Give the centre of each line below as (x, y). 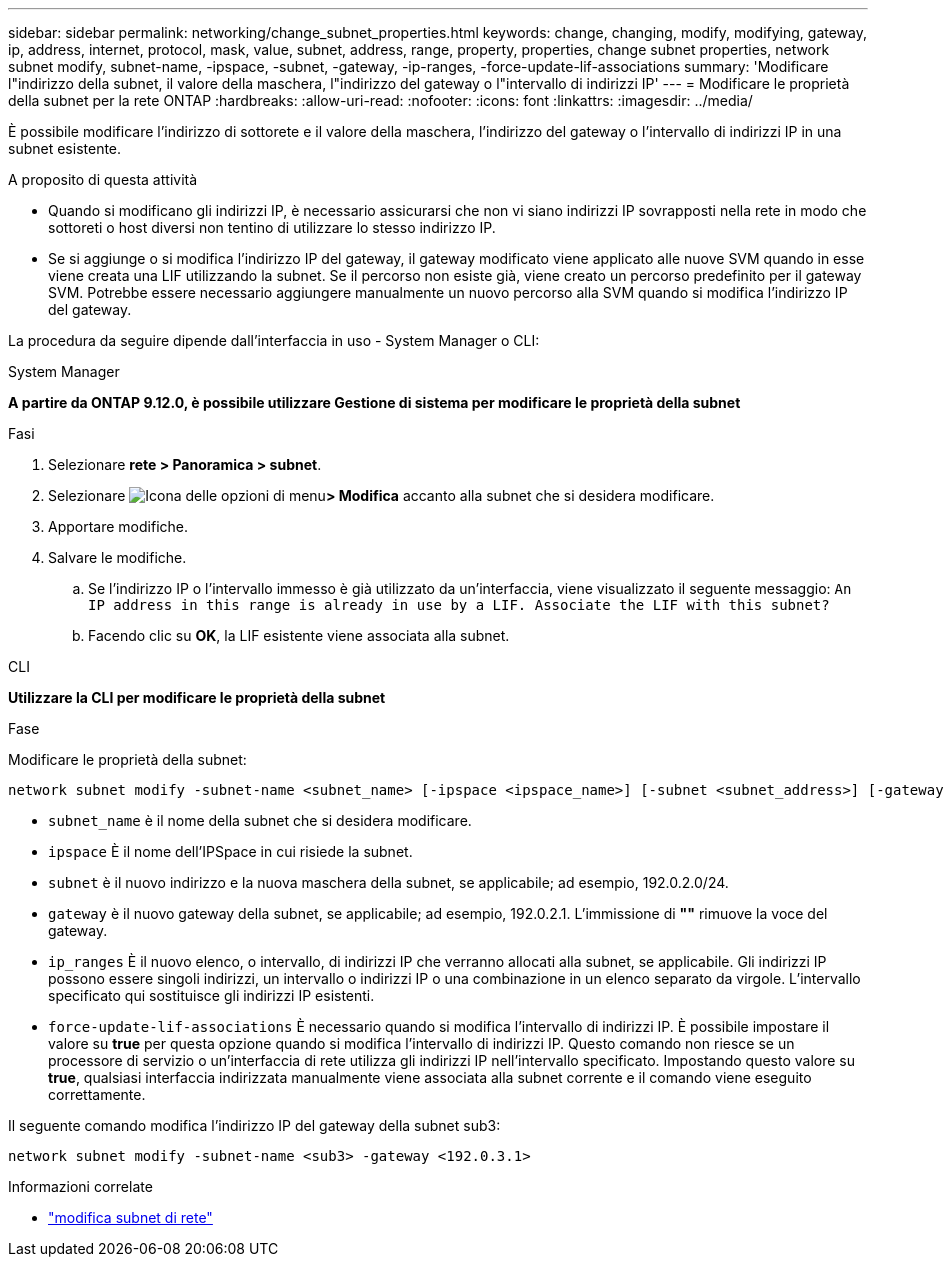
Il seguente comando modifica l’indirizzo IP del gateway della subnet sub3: (254, 1125)
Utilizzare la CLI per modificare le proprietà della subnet (197, 697)
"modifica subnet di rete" (130, 1217)
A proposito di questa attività (103, 179)
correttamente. (97, 1094)
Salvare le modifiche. (117, 557)
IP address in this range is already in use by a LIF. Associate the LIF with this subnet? (459, 605)
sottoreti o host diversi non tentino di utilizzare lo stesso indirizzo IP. (272, 227)
